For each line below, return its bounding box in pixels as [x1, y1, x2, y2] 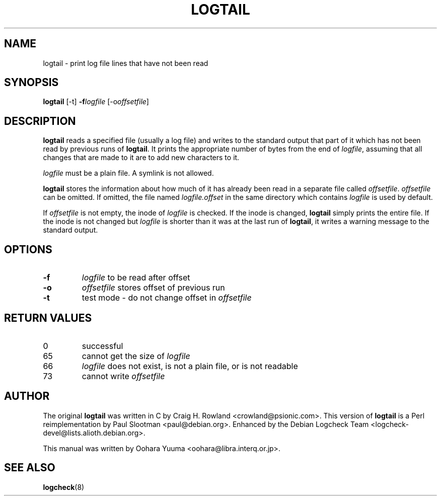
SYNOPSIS [4, 76, 59, 89]
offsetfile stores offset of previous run [82, 282, 225, 293]
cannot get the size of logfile [82, 350, 190, 361]
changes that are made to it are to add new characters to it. [43, 153, 240, 162]
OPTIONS [4, 243, 52, 256]
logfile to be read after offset [82, 272, 190, 283]
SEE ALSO [4, 461, 55, 474]
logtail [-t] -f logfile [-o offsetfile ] [43, 97, 149, 106]
